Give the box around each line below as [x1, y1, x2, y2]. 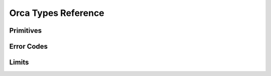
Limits [9, 58, 29, 67]
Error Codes [9, 42, 48, 51]
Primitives [9, 26, 42, 35]
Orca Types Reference [9, 7, 105, 18]
